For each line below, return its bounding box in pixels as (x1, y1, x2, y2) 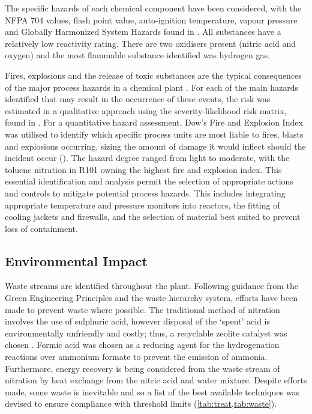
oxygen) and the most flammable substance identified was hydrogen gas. (5, 49, 270, 61)
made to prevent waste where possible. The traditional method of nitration (5, 303, 280, 315)
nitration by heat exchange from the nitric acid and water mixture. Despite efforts (5, 374, 307, 386)
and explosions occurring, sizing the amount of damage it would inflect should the (5, 139, 306, 152)
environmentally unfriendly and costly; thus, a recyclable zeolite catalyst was (5, 326, 287, 339)
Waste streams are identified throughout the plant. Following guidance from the (5, 279, 299, 292)
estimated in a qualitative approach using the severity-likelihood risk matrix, (5, 104, 287, 117)
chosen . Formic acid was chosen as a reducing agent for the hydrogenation (5, 338, 280, 351)
